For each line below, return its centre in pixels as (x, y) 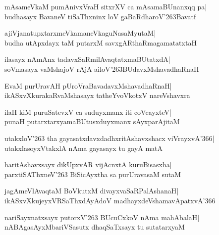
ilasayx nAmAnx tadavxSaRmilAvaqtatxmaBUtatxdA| (87, 59)
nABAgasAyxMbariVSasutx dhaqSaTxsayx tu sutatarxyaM (95, 227)
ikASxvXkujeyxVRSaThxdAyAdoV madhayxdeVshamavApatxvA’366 (110, 200)
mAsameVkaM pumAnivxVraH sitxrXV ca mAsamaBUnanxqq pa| (106, 6)
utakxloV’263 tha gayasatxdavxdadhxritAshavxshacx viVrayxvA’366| (109, 138)
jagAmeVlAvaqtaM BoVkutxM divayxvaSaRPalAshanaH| (92, 191)
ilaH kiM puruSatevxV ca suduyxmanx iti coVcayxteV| (88, 112)
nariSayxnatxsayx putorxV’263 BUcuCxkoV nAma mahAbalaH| (102, 217)
